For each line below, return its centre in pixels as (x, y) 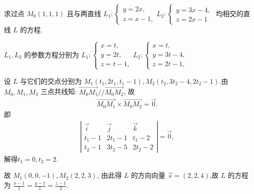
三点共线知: (58, 91)
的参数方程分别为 (52, 54)
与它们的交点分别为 (51, 81)
